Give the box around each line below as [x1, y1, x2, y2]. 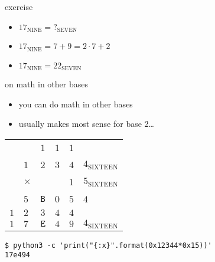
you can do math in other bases [18, 97, 133, 110]
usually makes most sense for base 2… [18, 117, 154, 130]
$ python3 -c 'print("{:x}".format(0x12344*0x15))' [5, 241, 212, 250]
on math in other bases [5, 77, 88, 90]
